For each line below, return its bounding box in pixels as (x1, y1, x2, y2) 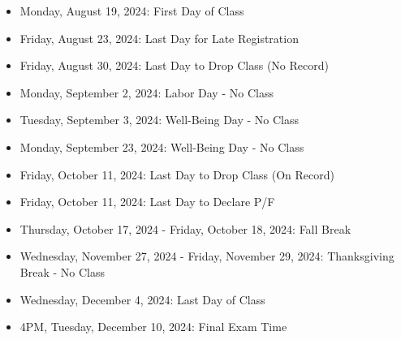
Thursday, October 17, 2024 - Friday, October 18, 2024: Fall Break (19, 220, 351, 237)
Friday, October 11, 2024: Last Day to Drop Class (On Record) (19, 166, 334, 183)
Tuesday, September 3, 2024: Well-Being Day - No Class (19, 111, 300, 128)
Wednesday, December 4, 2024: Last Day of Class (19, 291, 265, 308)
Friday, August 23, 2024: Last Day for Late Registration (19, 29, 299, 46)
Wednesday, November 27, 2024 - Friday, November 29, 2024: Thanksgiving (19, 247, 395, 265)
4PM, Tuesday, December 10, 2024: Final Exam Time (19, 318, 287, 335)
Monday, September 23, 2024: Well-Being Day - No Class (19, 138, 304, 155)
